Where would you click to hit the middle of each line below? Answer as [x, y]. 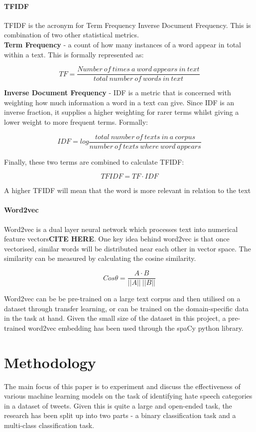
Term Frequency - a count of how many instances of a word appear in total [123, 44]
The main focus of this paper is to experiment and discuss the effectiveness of [122, 386]
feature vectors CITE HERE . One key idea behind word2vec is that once [117, 239]
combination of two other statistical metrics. [71, 35]
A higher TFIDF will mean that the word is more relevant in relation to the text [128, 190]
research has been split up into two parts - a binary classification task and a [120, 415]
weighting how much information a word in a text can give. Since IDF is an [119, 102]
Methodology [50, 362]
